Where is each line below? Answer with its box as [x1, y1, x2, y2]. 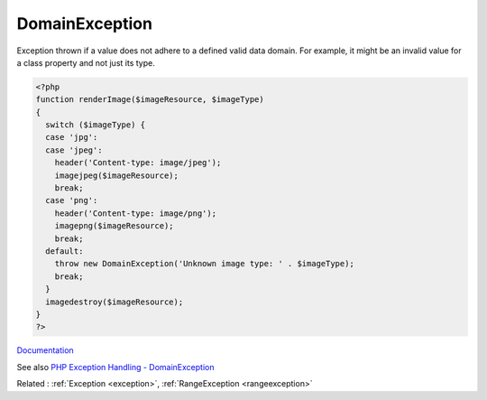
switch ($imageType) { [45, 120, 146, 130]
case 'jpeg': [45, 144, 103, 155]
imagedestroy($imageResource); [45, 296, 184, 307]
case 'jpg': [45, 132, 98, 143]
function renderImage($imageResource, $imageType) [35, 95, 265, 105]
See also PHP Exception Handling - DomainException [16, 361, 215, 372]
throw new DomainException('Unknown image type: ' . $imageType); [54, 258, 355, 269]
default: [45, 247, 84, 256]
